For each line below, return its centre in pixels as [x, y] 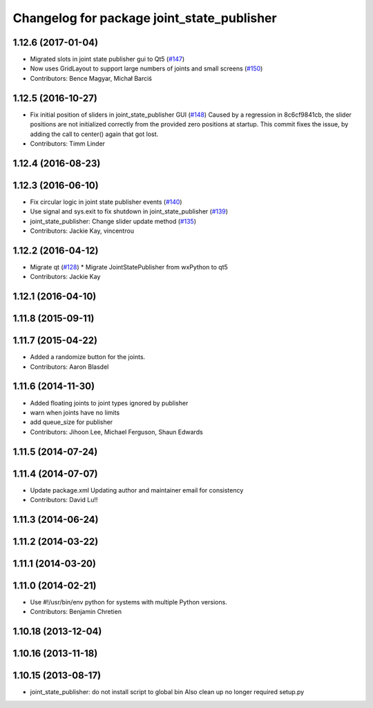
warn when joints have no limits [75, 412]
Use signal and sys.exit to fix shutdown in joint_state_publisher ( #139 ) [129, 211]
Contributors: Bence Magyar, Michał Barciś [91, 78]
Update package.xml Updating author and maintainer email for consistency [137, 490]
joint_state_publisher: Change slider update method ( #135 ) [113, 221]
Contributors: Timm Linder [68, 143]
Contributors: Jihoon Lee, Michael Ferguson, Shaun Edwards [116, 432]
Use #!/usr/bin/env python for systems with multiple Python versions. [128, 602]
